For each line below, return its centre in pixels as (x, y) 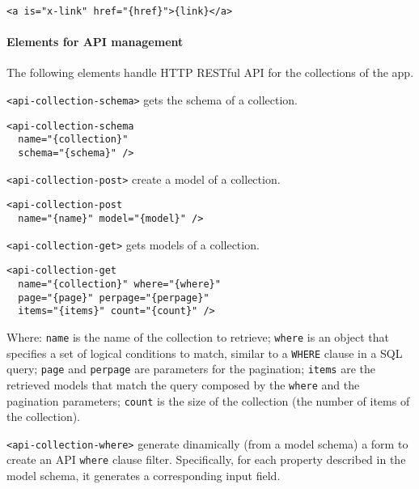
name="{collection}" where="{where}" (119, 284)
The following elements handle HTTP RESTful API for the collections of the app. (210, 72)
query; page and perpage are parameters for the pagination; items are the (191, 369)
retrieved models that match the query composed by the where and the (183, 384)
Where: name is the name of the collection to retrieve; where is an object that (198, 336)
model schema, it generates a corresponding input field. (144, 476)
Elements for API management (95, 42)
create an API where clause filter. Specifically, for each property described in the (206, 459)
